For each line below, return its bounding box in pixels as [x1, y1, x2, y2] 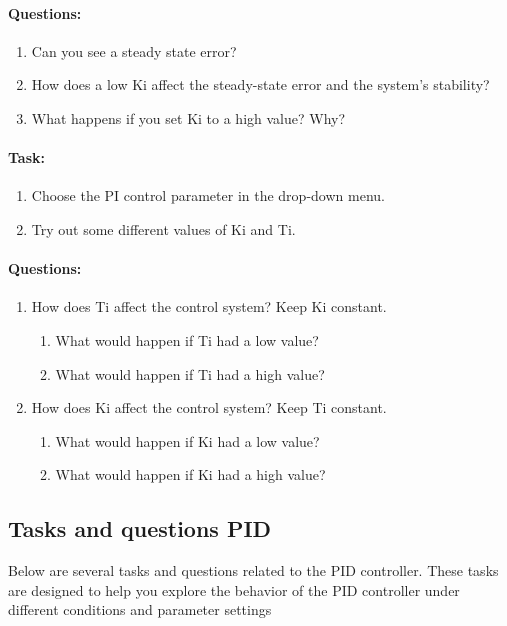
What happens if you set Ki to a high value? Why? [31, 107, 346, 128]
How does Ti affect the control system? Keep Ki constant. [31, 296, 387, 317]
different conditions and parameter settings [8, 599, 272, 620]
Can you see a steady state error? [31, 40, 237, 61]
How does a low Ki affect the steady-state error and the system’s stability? [31, 74, 490, 95]
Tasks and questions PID [8, 513, 272, 544]
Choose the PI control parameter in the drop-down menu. [31, 185, 385, 206]
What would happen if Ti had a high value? [55, 363, 325, 384]
